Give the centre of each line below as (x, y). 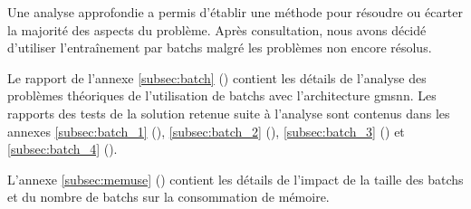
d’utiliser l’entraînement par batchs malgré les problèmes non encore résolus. (220, 47)
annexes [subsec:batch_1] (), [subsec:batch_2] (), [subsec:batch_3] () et (206, 131)
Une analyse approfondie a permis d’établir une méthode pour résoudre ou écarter (235, 12)
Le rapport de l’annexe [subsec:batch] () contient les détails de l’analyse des (217, 77)
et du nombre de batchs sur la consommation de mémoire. (168, 197)
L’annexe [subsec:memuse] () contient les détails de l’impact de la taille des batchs (235, 179)
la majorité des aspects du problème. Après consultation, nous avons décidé (217, 29)
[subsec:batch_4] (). (62, 149)
